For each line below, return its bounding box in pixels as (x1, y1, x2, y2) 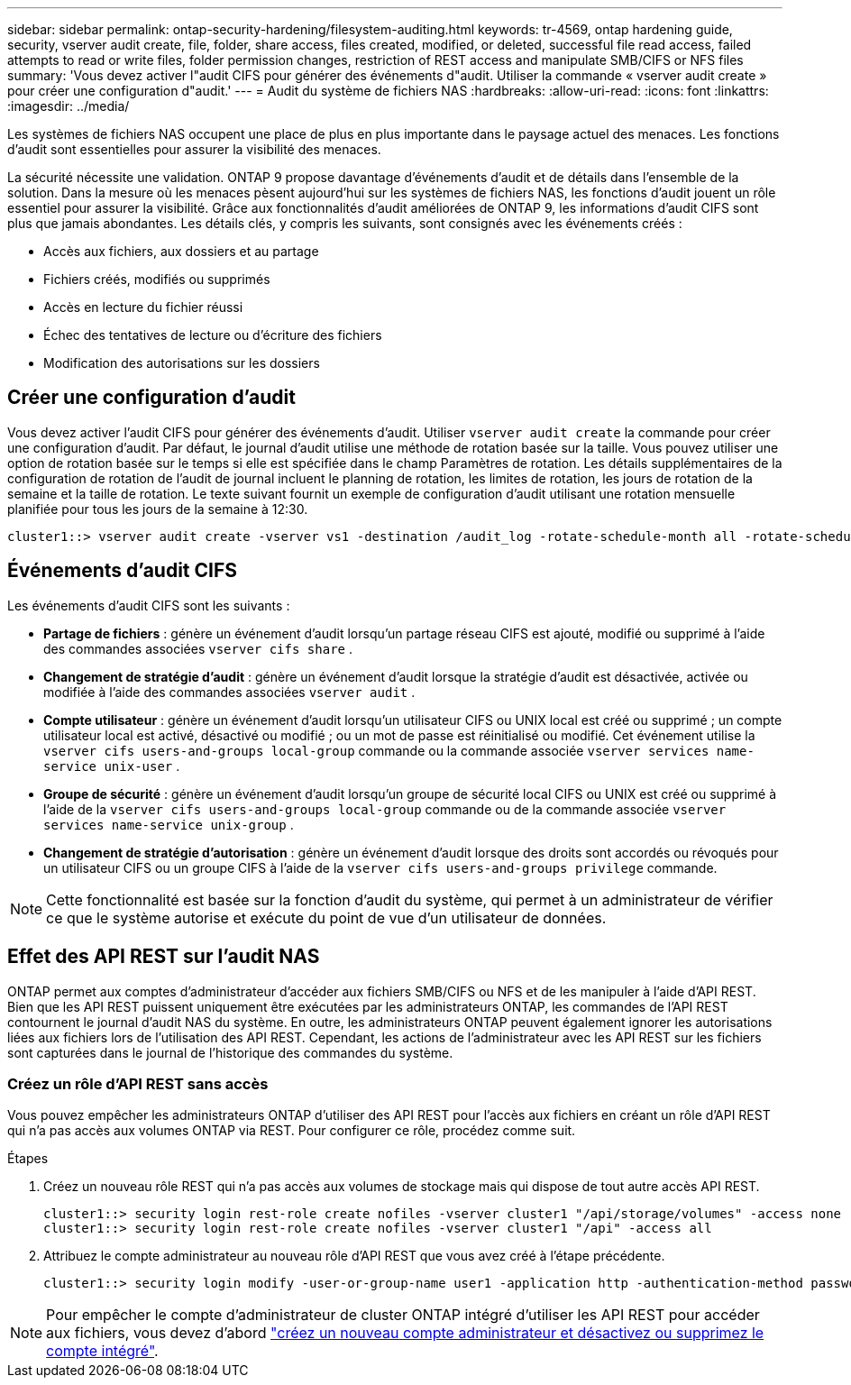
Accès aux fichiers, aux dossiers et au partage (43, 243, 319, 259)
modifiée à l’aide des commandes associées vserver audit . (43, 683, 416, 700)
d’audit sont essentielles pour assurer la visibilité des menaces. (7, 142, 381, 157)
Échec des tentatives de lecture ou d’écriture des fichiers (43, 327, 382, 343)
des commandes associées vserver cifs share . (43, 640, 352, 656)
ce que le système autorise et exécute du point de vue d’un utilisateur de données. (46, 908, 607, 927)
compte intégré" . (46, 1342, 159, 1361)
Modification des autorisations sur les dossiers (43, 355, 320, 371)
